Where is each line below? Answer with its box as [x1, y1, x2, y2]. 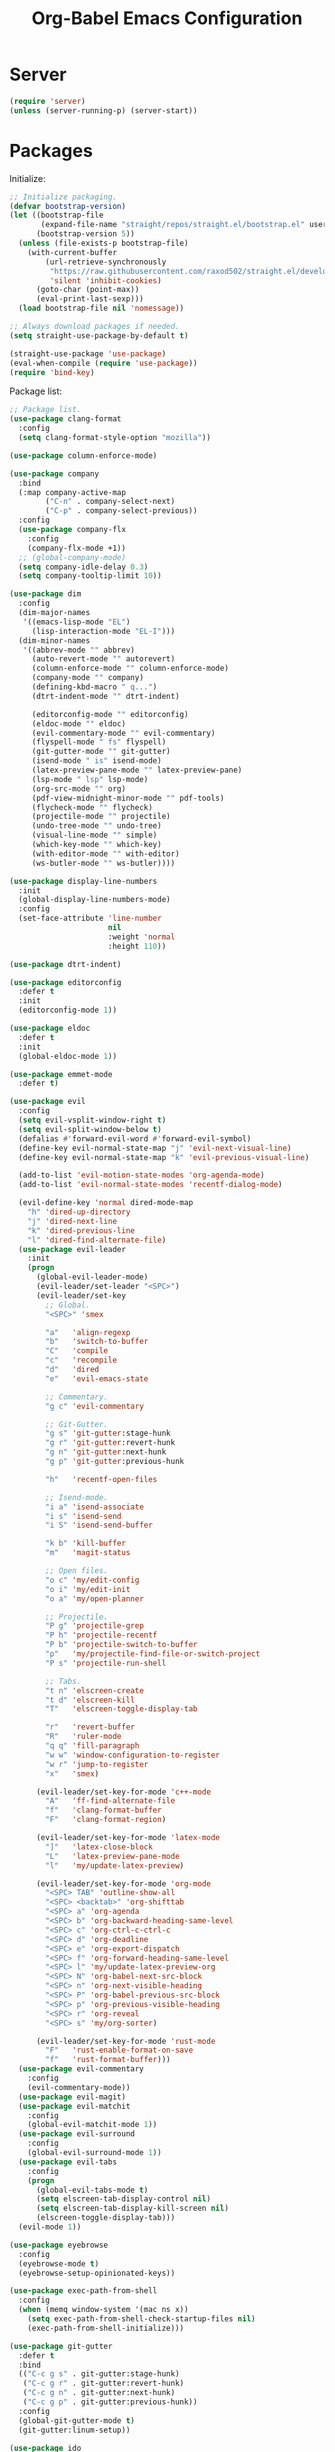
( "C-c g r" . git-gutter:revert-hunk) [22, 2378, 185, 2389]
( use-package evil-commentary [18, 2064, 144, 2074]
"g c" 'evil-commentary [45, 1401, 144, 1411]
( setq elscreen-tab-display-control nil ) [35, 2194, 212, 2204]
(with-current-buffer [27, 247, 117, 257]
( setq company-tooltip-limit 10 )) [18, 571, 162, 581]
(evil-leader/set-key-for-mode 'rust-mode [35, 2036, 216, 2046]
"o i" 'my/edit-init [45, 1584, 131, 1594]
